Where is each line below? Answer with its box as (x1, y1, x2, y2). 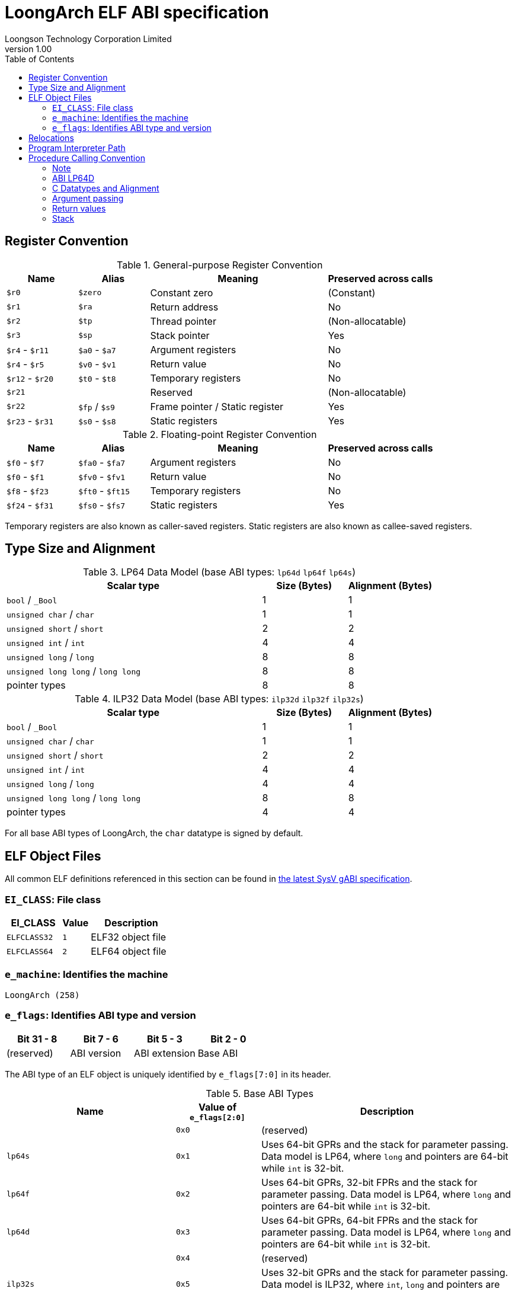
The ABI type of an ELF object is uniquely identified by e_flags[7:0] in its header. (5, 1069, 331, 1079)
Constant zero (150, 286, 213, 299)
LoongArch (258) (5, 990, 80, 1000)
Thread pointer (150, 315, 216, 327)
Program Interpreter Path (28, 142, 126, 153)
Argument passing (52, 193, 124, 203)
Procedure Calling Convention (28, 152, 145, 163)
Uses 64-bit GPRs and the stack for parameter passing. (261, 1138, 508, 1150)
